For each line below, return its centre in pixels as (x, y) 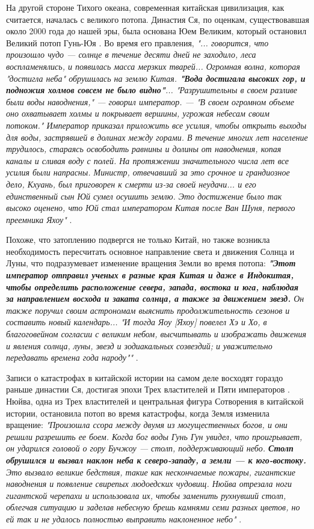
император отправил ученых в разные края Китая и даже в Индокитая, (150, 275)
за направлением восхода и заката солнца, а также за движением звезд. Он (155, 298)
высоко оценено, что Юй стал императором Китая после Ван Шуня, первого (151, 208)
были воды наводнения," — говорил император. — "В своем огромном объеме (150, 101)
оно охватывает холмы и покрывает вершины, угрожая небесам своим (138, 113)
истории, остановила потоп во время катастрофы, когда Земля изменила (138, 413)
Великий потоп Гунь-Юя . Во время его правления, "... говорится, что (137, 42)
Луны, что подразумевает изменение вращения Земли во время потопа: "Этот (151, 263)
